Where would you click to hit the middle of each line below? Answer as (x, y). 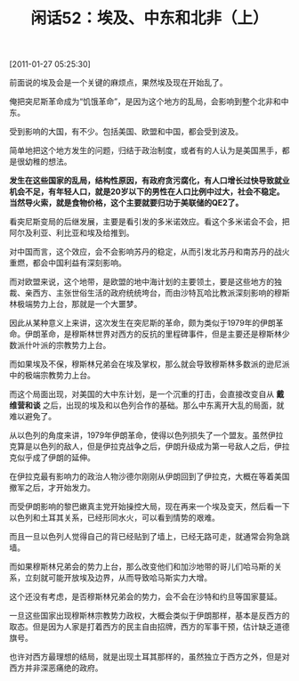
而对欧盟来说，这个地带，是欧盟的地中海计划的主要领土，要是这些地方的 (141, 282)
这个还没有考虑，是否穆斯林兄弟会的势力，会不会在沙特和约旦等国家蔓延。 (145, 596)
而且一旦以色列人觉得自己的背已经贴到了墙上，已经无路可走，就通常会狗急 (145, 537)
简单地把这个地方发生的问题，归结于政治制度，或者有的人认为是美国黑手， (145, 150)
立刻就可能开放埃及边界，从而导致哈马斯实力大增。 (118, 578)
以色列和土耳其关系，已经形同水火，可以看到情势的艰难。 (114, 518)
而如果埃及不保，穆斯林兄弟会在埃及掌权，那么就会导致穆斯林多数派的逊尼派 (149, 364)
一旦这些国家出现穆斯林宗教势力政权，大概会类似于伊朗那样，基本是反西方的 (149, 616)
